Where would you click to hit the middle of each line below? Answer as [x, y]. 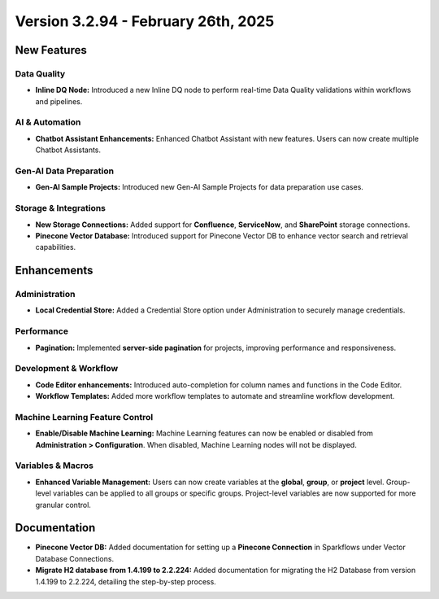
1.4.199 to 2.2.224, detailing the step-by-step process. [126, 581]
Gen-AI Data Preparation [64, 171]
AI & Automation [48, 122]
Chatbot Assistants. [68, 150]
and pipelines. [59, 101]
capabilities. [56, 247]
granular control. [63, 505]
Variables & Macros [54, 466]
